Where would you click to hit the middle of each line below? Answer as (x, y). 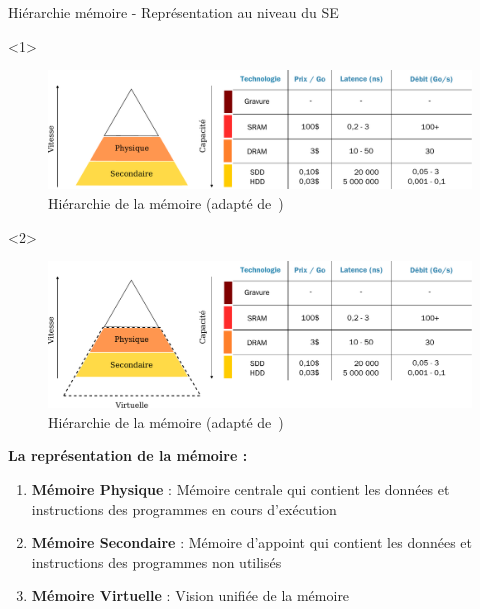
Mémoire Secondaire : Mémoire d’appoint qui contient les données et (252, 542)
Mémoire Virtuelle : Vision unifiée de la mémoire (190, 595)
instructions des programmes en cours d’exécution (184, 508)
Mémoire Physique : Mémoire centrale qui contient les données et (240, 488)
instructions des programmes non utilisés (156, 561)
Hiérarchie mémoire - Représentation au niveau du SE (173, 12)
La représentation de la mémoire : (128, 455)
